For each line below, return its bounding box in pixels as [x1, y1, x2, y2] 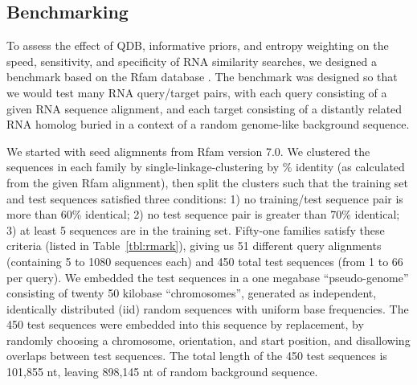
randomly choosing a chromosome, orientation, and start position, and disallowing [6, 331, 411, 348]
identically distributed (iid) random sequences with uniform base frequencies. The [6, 300, 409, 317]
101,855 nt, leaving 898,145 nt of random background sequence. [6, 363, 318, 380]
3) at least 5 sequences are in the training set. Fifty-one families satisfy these [6, 221, 385, 238]
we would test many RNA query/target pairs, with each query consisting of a [6, 84, 387, 100]
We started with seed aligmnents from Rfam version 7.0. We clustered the [6, 142, 370, 159]
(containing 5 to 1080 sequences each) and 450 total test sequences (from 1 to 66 [6, 252, 403, 269]
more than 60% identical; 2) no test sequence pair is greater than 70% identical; [6, 206, 400, 223]
